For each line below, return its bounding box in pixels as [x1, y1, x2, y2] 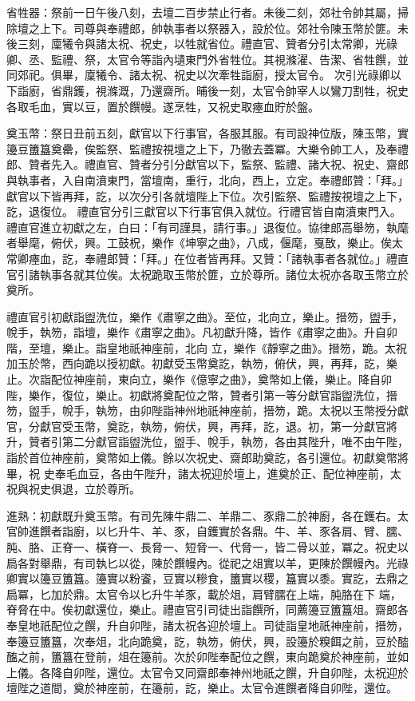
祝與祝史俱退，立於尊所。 [6, 480, 140, 497]
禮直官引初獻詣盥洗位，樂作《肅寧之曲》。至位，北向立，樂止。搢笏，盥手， [6, 308, 403, 325]
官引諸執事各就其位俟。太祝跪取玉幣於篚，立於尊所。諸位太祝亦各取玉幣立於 [6, 265, 409, 282]
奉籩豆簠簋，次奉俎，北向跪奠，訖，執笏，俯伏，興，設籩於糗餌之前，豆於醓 [6, 632, 409, 649]
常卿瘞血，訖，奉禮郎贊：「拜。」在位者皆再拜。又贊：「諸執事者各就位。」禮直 [6, 249, 409, 266]
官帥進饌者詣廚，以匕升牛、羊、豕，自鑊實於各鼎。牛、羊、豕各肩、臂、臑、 [6, 523, 409, 540]
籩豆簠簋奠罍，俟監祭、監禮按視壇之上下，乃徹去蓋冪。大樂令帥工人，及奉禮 [6, 140, 409, 157]
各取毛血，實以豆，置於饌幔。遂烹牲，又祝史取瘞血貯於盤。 [6, 98, 319, 114]
